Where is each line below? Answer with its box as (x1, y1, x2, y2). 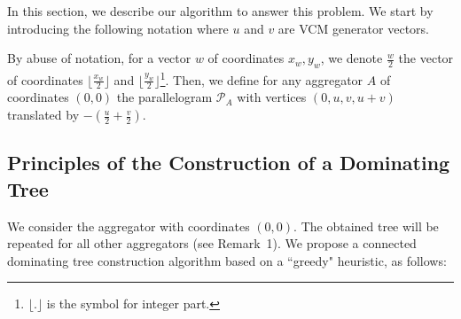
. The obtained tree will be (293, 216, 439, 235)
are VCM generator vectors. (277, 19, 429, 37)
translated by (7, 105, 80, 124)
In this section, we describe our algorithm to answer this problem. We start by (7, 2, 434, 19)
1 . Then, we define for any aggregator (160, 67, 363, 89)
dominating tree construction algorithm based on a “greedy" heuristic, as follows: (7, 251, 447, 269)
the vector (398, 49, 454, 67)
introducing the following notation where (7, 19, 229, 37)
